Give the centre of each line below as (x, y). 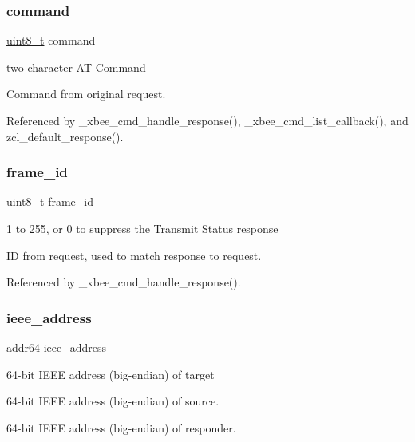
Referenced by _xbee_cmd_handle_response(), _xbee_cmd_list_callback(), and (207, 120)
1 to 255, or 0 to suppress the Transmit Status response (142, 228)
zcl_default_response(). (65, 136)
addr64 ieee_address (57, 347)
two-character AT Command (76, 67)
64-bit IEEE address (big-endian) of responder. (121, 427)
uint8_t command (51, 40)
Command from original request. (86, 94)
